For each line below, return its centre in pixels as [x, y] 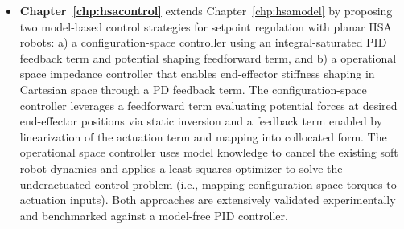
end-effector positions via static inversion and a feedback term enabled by [201, 121]
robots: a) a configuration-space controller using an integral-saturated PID [203, 42]
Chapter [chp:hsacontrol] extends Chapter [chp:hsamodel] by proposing [206, 10]
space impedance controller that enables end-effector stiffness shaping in [197, 74]
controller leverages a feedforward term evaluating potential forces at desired [208, 105]
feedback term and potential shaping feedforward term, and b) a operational [208, 57]
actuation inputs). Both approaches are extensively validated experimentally [208, 200]
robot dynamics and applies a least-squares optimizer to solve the [181, 168]
